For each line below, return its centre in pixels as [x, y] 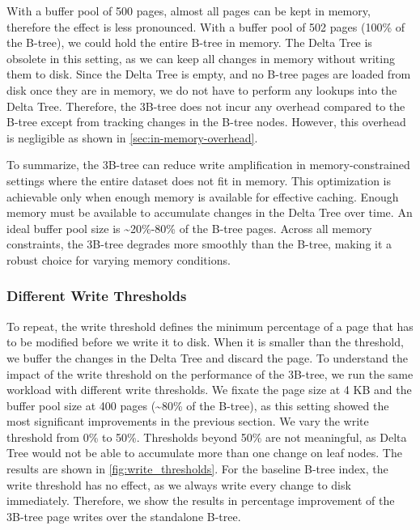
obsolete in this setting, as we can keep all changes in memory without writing [201, 58]
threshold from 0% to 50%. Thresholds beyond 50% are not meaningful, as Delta [207, 437]
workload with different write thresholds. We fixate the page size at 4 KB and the [209, 390]
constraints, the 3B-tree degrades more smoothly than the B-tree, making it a [199, 244]
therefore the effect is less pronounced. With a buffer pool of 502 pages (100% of [206, 26]
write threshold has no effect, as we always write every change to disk [179, 484]
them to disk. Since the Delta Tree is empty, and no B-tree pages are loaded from [209, 74]
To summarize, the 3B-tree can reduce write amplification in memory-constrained [208, 165]
